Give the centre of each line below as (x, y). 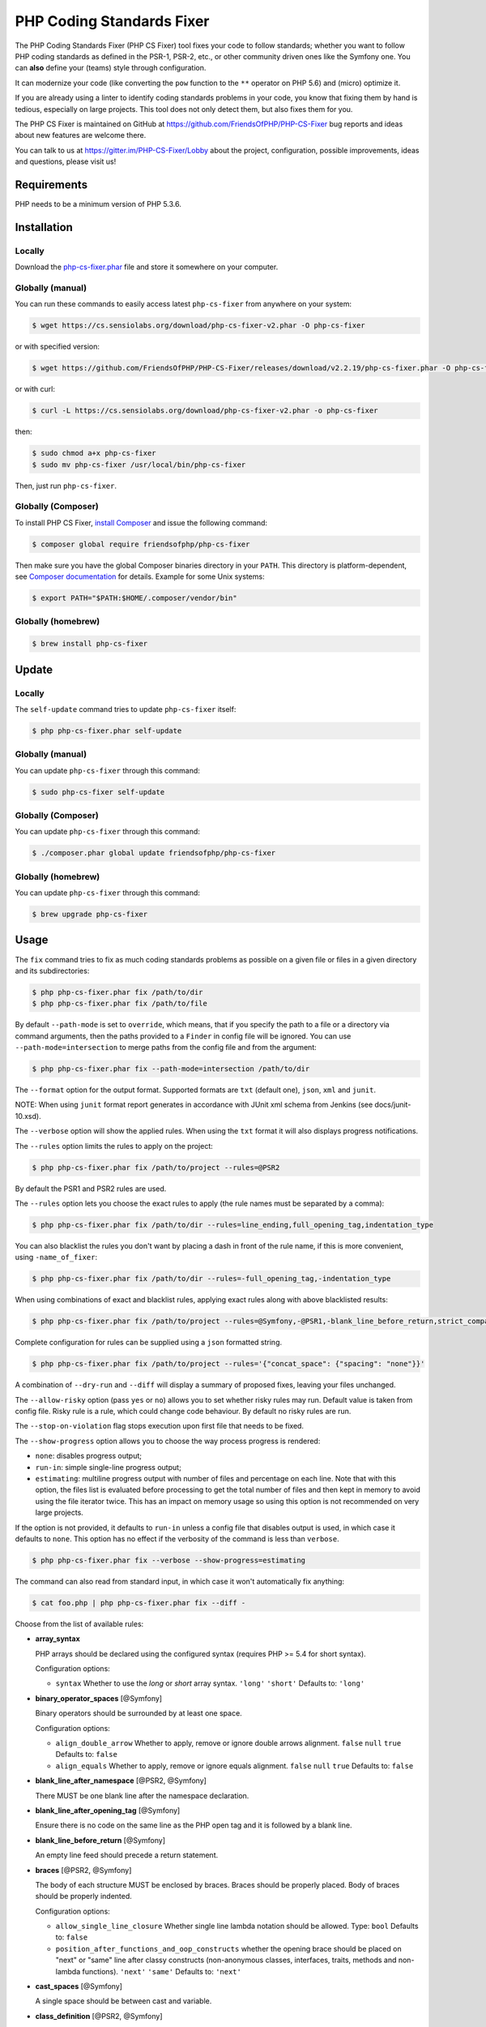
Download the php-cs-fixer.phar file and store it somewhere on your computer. (147, 267)
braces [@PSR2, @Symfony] (83, 1870)
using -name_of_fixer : (56, 1258)
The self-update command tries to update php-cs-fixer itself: (126, 709)
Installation (44, 227)
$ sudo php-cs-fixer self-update (98, 792)
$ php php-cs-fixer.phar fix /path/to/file (120, 1004)
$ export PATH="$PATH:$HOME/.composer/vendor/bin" (135, 598)
